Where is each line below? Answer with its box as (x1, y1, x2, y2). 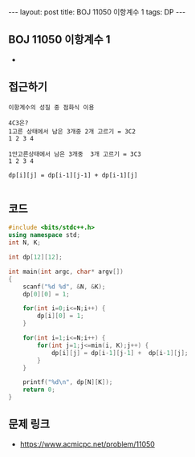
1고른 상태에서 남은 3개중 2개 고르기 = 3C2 (8, 127, 136, 136)
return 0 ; (22, 386, 56, 394)
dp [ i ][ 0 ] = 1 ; (37, 312, 84, 320)
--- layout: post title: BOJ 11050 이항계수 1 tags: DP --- (8, 7, 186, 17)
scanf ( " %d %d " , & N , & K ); (22, 283, 106, 291)
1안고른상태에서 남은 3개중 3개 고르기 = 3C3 (8, 150, 142, 158)
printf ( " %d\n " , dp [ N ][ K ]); (22, 378, 113, 386)
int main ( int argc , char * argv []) (8, 267, 124, 275)
